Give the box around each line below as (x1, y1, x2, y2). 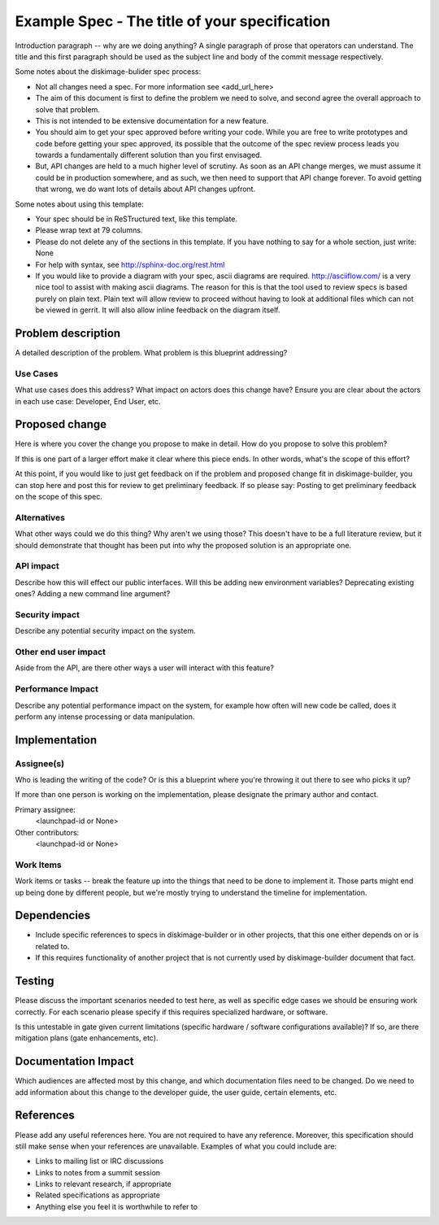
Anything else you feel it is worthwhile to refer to (35, 1201, 198, 1211)
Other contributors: (15, 827, 80, 837)
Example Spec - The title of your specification (15, 12, 331, 30)
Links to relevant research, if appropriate (35, 1179, 172, 1189)
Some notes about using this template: (15, 199, 144, 209)
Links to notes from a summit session (35, 1167, 161, 1177)
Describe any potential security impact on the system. (15, 626, 196, 636)
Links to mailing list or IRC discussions (35, 1156, 164, 1166)
